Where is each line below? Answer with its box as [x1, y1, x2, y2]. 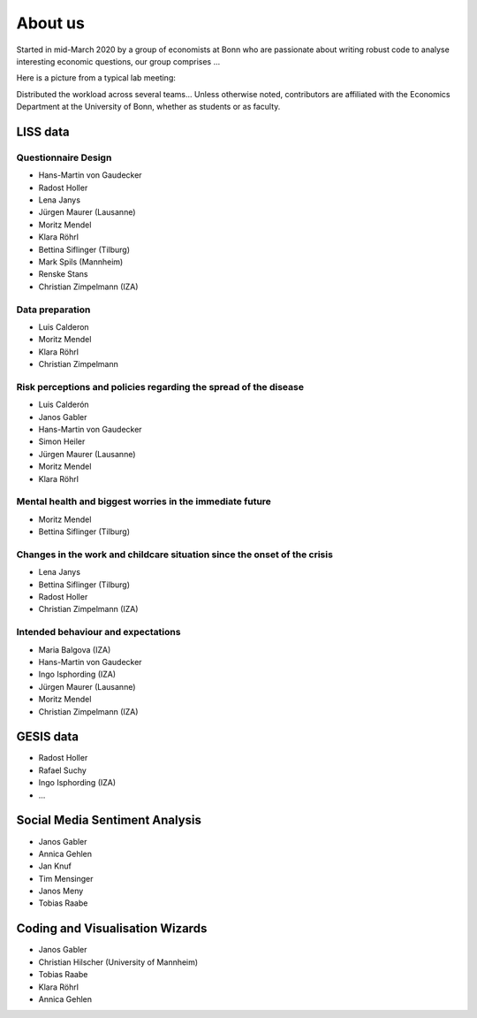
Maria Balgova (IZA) [38, 644, 111, 654]
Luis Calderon [38, 321, 89, 332]
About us [16, 13, 86, 33]
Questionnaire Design [16, 151, 112, 164]
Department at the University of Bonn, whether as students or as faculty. [16, 102, 281, 112]
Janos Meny [38, 885, 84, 897]
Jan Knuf [38, 861, 72, 871]
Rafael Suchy [38, 765, 87, 776]
